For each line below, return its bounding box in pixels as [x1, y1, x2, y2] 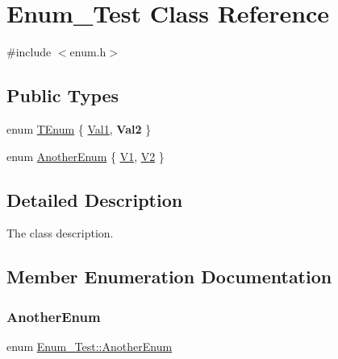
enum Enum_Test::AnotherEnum [6, 337, 173, 354]
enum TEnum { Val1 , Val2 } [6, 120, 152, 137]
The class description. [6, 225, 114, 241]
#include [6, 43, 52, 60]
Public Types [6, 83, 119, 108]
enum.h [69, 43, 106, 60]
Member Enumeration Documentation [6, 264, 332, 289]
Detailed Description [6, 187, 183, 212]
